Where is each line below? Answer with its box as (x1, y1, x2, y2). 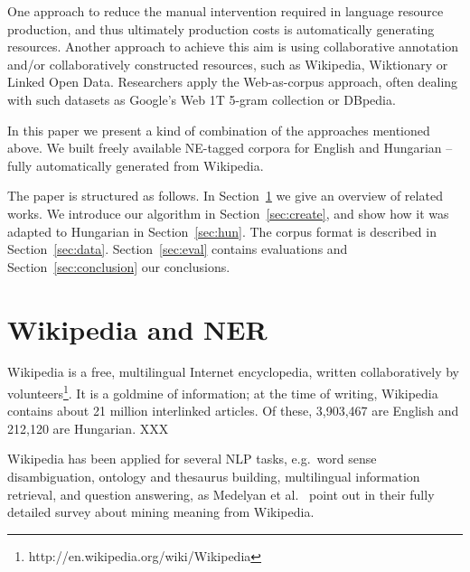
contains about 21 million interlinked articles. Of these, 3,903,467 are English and (7, 401, 459, 420)
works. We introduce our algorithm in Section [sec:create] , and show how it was (7, 203, 449, 222)
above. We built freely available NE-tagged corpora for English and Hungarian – (7, 138, 453, 157)
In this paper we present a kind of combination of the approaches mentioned (7, 120, 430, 139)
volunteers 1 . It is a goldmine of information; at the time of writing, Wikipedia (7, 381, 438, 402)
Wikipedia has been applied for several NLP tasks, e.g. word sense (7, 449, 377, 468)
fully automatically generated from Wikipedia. (7, 155, 264, 174)
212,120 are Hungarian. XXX (7, 418, 169, 437)
